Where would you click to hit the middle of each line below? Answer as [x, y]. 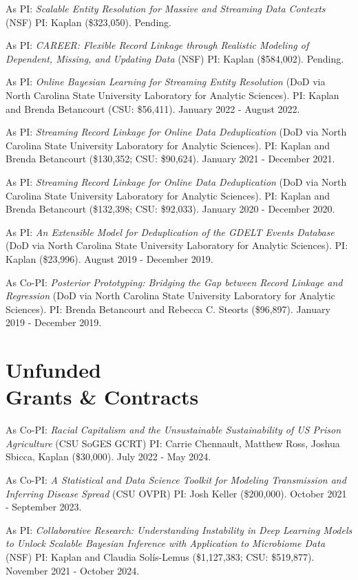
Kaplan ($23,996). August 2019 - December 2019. [109, 258]
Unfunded [53, 370]
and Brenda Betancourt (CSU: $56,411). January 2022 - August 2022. [153, 108]
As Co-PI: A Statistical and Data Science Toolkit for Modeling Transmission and [176, 479]
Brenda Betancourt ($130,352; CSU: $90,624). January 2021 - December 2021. [170, 159]
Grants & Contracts [102, 397]
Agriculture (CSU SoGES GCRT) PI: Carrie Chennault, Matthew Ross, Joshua [173, 443]
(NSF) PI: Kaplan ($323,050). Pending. [88, 22]
